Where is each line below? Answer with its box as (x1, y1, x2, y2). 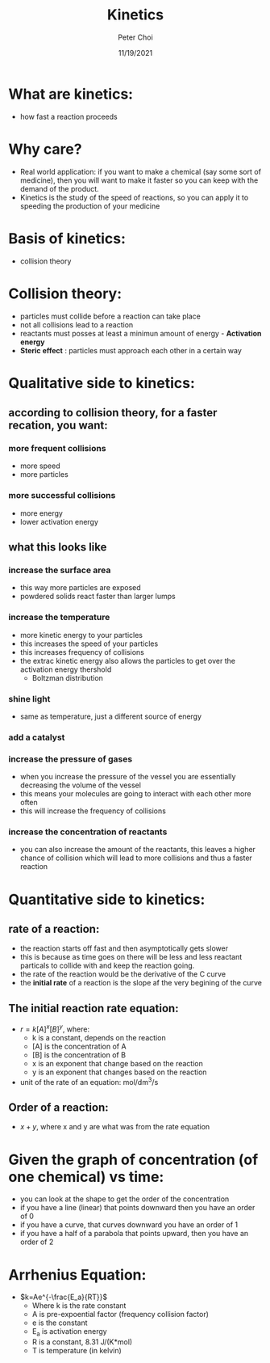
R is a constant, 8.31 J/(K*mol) (31, 1337, 133, 1347)
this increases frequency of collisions (19, 647, 145, 656)
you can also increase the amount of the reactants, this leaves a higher (19, 845, 256, 855)
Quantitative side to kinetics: (8, 890, 206, 909)
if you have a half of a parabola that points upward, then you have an (19, 1229, 249, 1239)
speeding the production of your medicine (19, 200, 160, 211)
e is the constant (31, 1318, 88, 1327)
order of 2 (19, 1237, 54, 1247)
